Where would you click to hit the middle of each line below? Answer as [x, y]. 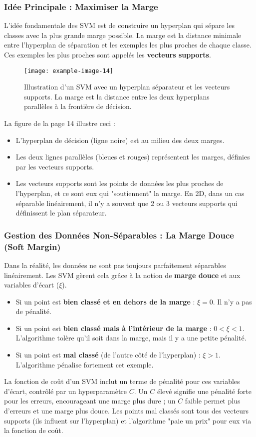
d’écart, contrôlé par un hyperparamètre [66, 391]
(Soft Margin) [32, 246]
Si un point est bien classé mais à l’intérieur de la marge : [114, 328]
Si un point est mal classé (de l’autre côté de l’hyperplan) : [108, 355]
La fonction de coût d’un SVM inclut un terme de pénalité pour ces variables [122, 381]
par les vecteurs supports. [55, 166]
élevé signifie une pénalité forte [204, 391]
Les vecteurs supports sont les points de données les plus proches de [120, 183]
